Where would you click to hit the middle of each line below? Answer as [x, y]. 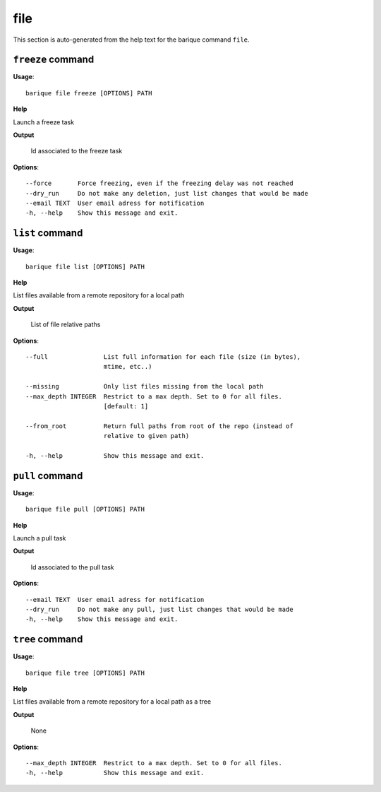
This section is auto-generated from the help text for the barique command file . [131, 40]
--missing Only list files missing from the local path [145, 386]
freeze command [54, 60]
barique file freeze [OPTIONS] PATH [89, 93]
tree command [48, 639]
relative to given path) [146, 436]
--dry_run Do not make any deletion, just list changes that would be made [167, 193]
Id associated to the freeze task [77, 151]
